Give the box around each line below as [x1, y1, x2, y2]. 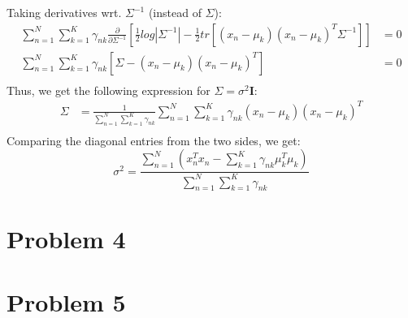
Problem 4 [7, 221, 126, 255]
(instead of [148, 4, 202, 20]
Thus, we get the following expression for [7, 81, 211, 98]
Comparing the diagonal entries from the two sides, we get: [7, 131, 301, 148]
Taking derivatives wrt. [7, 4, 122, 20]
